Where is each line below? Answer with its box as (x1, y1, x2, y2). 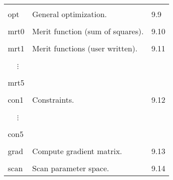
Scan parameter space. (32, 162, 109, 174)
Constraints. (32, 94, 74, 105)
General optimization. (32, 8, 107, 20)
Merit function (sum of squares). (32, 25, 144, 37)
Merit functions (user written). (32, 43, 138, 54)
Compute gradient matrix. (32, 145, 123, 157)
